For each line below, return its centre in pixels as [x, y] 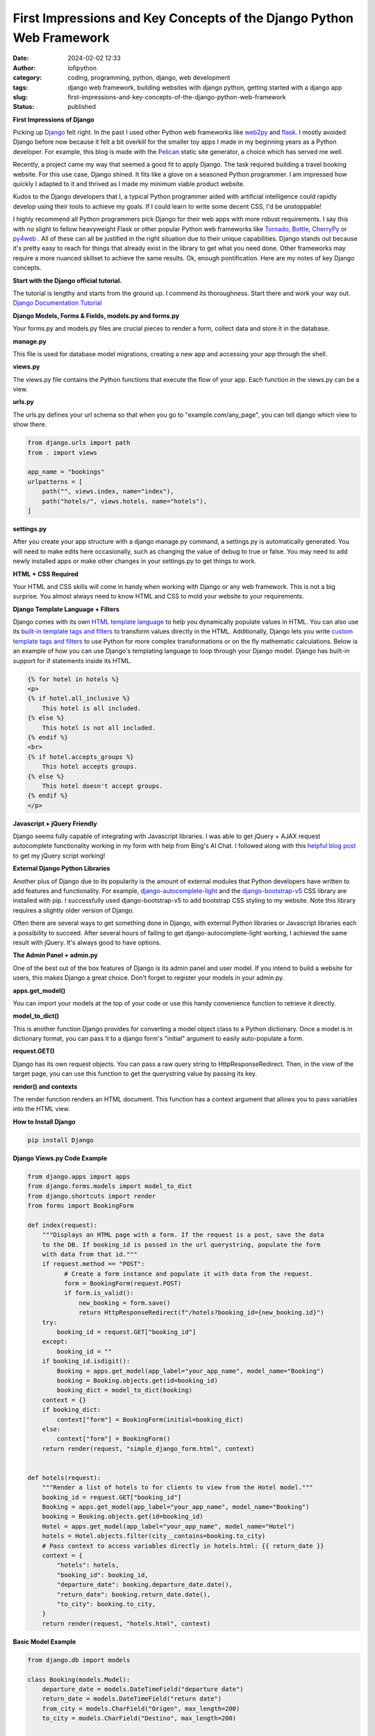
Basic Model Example [44, 1642]
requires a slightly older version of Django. [74, 910]
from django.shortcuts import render [92, 1196]
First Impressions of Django [53, 119]
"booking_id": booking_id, [102, 1575]
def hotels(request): [64, 1478]
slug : [20, 97]
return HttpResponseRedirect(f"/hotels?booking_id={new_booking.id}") [201, 1313]
